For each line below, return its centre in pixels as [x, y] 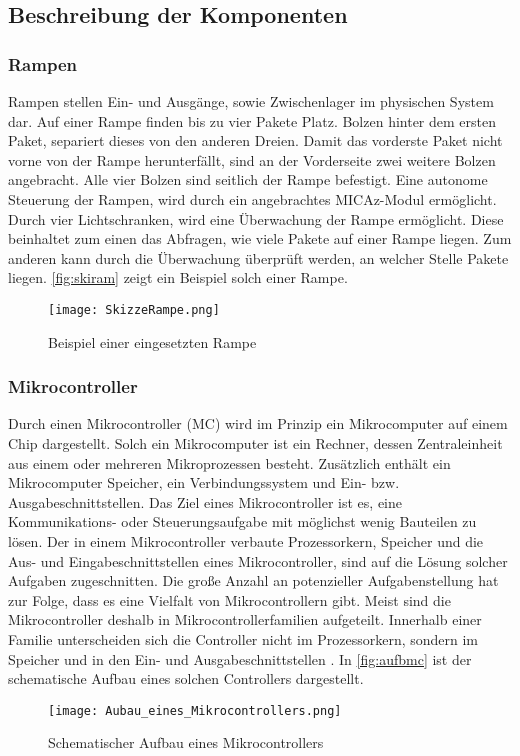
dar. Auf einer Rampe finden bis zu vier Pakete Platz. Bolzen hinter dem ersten [252, 120]
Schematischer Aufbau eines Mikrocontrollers [186, 742]
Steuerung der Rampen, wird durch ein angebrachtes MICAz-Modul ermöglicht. [252, 198]
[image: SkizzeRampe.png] [134, 309]
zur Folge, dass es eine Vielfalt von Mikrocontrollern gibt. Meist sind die [229, 599]
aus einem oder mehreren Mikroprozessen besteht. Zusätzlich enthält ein [229, 462]
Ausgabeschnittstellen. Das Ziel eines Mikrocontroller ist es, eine [205, 501]
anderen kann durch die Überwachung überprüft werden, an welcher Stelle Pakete [258, 257]
